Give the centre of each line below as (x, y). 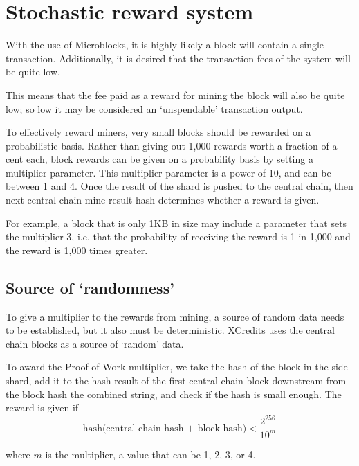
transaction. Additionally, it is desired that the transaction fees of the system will (178, 58)
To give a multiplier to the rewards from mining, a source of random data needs (175, 316)
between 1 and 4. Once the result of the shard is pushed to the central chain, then (179, 186)
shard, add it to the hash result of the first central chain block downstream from (176, 380)
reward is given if (42, 407)
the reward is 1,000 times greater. (77, 250)
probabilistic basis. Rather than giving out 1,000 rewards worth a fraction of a (172, 145)
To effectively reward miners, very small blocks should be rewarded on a (158, 132)
